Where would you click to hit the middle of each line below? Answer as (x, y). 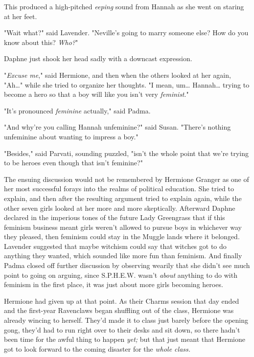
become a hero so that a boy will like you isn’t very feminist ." (96, 94)
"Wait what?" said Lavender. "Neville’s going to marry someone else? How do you (126, 33)
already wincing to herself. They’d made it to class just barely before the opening (126, 320)
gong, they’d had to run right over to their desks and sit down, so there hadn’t (122, 329)
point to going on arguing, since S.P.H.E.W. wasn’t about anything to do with (121, 275)
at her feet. (21, 16)
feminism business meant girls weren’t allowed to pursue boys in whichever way (123, 227)
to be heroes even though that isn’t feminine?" (73, 163)
